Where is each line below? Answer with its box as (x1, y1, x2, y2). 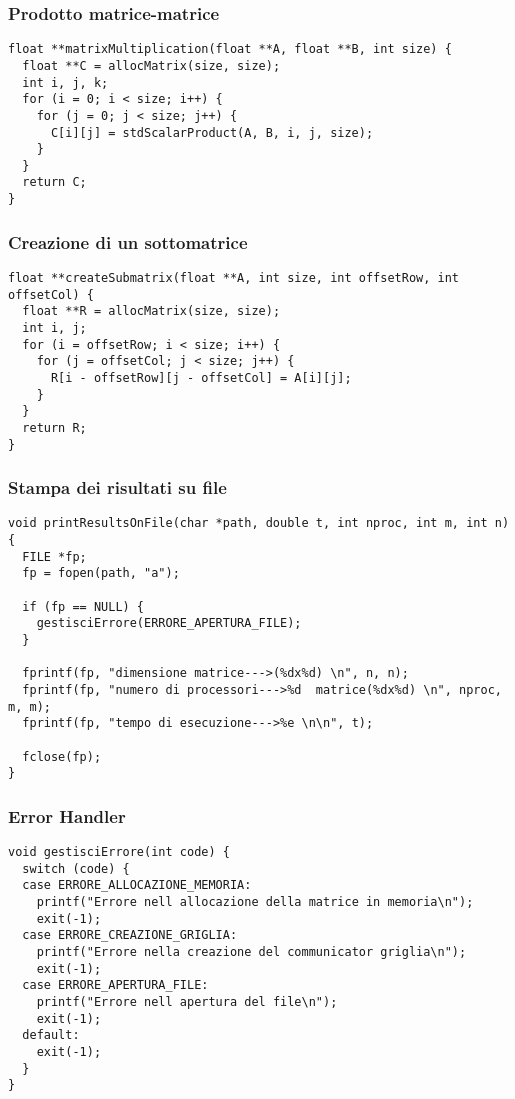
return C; (22, 175, 87, 190)
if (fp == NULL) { (22, 599, 145, 614)
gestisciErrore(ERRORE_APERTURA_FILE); (36, 616, 302, 631)
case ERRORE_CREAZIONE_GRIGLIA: (22, 928, 238, 943)
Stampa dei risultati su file (8, 475, 227, 500)
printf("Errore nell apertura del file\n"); (36, 995, 338, 1010)
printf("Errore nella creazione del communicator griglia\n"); (36, 945, 467, 960)
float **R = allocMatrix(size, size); (22, 304, 281, 319)
